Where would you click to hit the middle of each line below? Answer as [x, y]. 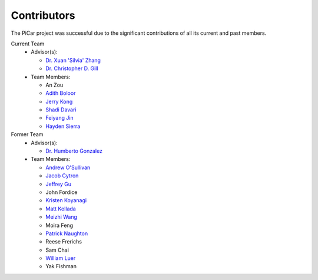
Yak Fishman [61, 266]
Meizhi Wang [62, 217]
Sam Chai [57, 250]
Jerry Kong [59, 101]
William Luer [61, 258]
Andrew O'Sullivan [68, 167]
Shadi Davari [61, 110]
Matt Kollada [61, 209]
